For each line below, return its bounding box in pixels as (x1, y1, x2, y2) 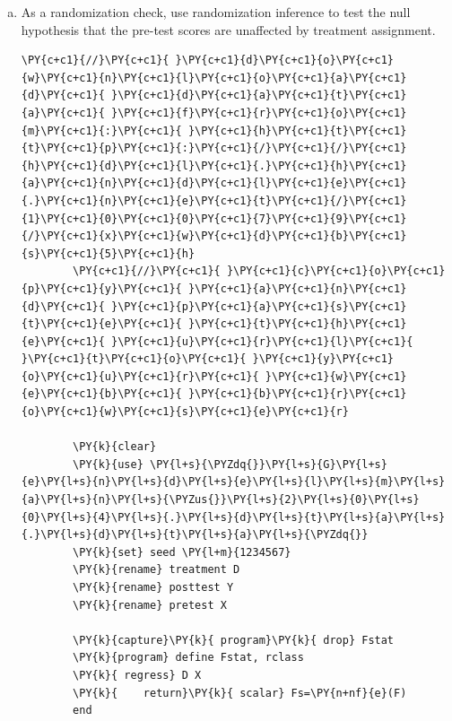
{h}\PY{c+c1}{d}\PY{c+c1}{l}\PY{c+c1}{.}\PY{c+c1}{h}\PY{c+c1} (21, 159, 407, 172)
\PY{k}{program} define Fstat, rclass (73, 651, 304, 665)
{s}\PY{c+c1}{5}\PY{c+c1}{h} (21, 247, 196, 260)
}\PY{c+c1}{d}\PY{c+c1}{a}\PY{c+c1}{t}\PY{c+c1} (111, 89, 407, 102)
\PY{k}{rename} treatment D (73, 563, 240, 577)
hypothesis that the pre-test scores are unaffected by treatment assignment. (21, 20, 436, 39)
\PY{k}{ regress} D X (73, 668, 202, 682)
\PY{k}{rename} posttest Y (73, 581, 234, 594)
